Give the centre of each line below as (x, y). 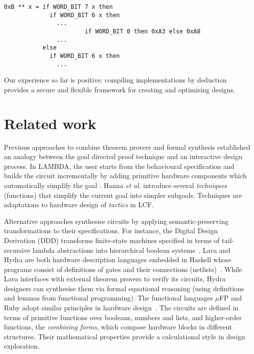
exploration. (22, 346)
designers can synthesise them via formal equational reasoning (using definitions (124, 288)
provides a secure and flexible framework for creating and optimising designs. (120, 89)
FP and (231, 298)
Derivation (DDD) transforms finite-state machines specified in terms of (112, 240)
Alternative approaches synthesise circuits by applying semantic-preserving (116, 221)
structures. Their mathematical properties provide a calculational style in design (125, 336)
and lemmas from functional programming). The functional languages (109, 298)
